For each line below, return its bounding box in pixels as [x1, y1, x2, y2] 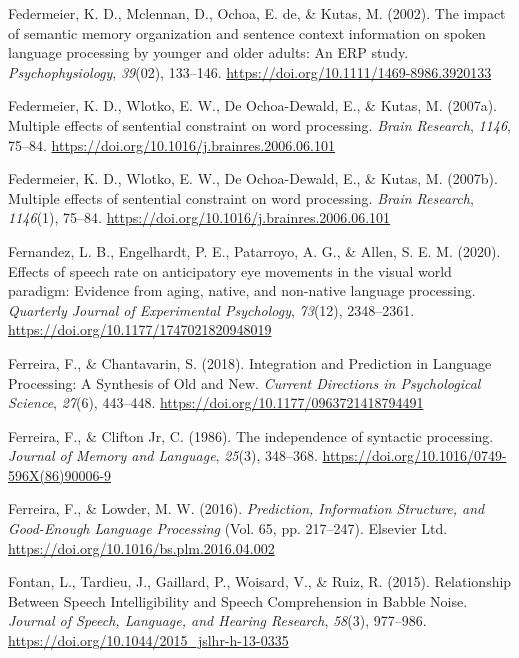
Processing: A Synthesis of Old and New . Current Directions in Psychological [8, 372, 481, 393]
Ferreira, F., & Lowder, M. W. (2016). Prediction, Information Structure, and [8, 498, 485, 519]
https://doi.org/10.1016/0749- [322, 445, 507, 466]
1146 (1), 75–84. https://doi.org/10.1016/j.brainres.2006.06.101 [8, 207, 391, 228]
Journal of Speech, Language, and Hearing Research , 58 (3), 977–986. [8, 610, 427, 631]
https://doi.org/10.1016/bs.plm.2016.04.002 [8, 537, 275, 558]
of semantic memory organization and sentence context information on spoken [8, 22, 486, 43]
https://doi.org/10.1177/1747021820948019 [8, 319, 272, 340]
